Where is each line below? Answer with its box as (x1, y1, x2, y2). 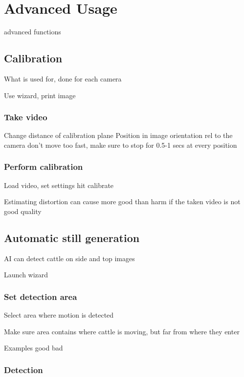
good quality (4, 206, 42, 216)
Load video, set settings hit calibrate (4, 180, 114, 190)
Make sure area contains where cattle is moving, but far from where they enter (4, 326, 240, 336)
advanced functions (4, 27, 61, 37)
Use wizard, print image (4, 90, 76, 100)
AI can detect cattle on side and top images (4, 253, 135, 263)
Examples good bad (4, 343, 63, 353)
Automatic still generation (4, 230, 140, 245)
